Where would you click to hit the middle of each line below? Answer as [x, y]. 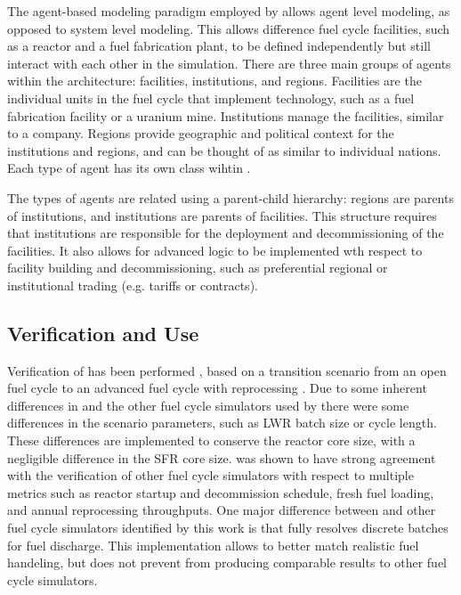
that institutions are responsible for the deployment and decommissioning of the [226, 233]
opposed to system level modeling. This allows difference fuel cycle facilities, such [229, 28]
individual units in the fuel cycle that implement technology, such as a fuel [211, 98]
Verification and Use [103, 333]
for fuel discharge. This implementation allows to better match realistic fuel [213, 545]
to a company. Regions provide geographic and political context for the [201, 133]
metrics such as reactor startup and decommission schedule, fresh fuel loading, [221, 492]
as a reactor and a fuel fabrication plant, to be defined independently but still [219, 46]
